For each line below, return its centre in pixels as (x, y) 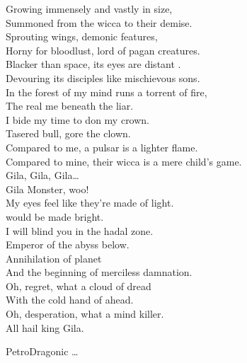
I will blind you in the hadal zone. (80, 230)
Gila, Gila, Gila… (42, 175)
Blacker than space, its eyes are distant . (93, 64)
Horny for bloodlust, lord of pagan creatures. (103, 50)
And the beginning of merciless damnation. (99, 272)
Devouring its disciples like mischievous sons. (103, 77)
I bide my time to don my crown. (78, 119)
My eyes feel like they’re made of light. (90, 203)
